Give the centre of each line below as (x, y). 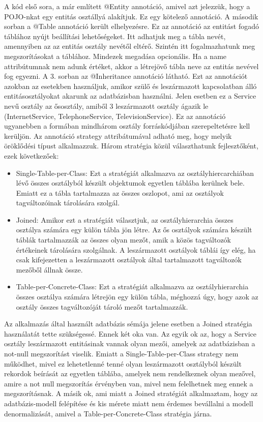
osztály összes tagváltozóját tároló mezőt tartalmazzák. (102, 306)
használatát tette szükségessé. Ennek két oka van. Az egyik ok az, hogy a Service (130, 333)
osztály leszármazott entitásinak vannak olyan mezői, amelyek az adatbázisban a (130, 343)
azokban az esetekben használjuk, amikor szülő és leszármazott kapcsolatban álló (130, 86)
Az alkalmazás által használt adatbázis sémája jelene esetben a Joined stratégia (128, 324)
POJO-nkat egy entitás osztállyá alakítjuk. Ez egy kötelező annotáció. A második (131, 16)
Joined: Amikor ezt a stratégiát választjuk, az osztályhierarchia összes (125, 219)
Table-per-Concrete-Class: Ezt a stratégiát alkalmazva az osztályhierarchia (132, 287)
